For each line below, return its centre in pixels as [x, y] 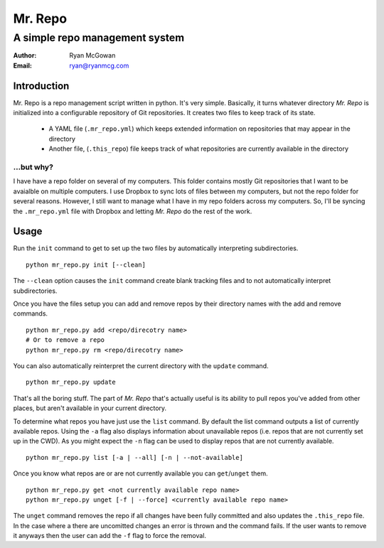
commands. [31, 313]
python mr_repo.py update [71, 382]
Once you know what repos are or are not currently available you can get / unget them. [140, 473]
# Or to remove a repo [65, 340]
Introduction [41, 86]
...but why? [33, 167]
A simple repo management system [99, 38]
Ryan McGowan [92, 55]
